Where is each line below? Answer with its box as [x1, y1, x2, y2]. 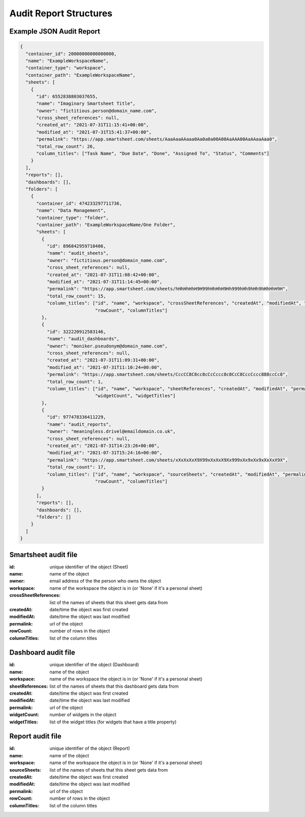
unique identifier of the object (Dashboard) [49, 662, 139, 668]
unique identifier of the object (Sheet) [49, 563, 129, 570]
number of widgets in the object [49, 712, 116, 718]
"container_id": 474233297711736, [36, 200, 122, 206]
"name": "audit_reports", [46, 421, 112, 427]
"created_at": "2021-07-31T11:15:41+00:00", [36, 122, 149, 128]
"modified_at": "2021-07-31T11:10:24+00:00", [46, 364, 163, 370]
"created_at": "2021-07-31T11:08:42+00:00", [46, 271, 160, 278]
